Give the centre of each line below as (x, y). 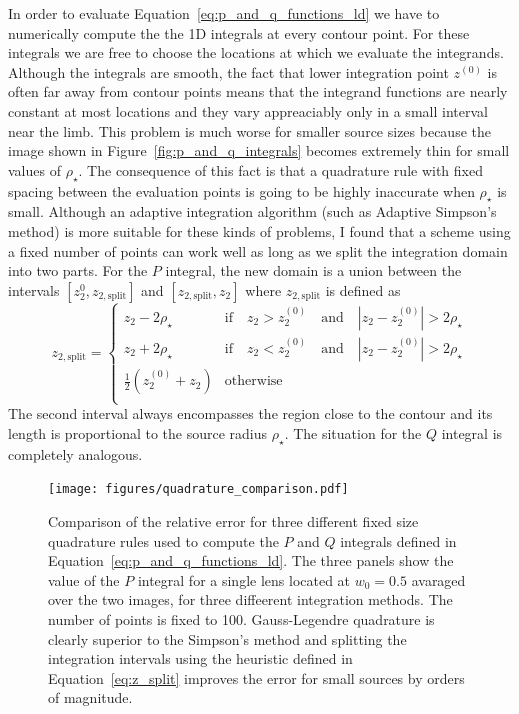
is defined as (363, 289)
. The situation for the (353, 432)
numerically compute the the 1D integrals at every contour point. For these (239, 32)
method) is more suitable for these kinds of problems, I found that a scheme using (259, 230)
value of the (84, 579)
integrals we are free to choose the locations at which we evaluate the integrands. (256, 52)
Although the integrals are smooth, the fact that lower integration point (228, 71)
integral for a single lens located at (244, 579)
